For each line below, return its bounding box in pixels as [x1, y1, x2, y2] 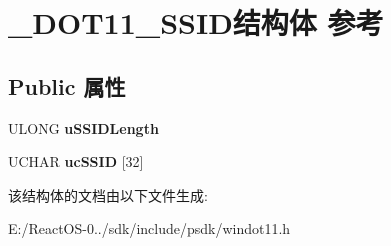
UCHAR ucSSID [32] [8, 151, 144, 172]
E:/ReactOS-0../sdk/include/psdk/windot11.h [8, 218, 291, 239]
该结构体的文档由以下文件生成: [8, 184, 208, 205]
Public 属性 [8, 70, 126, 101]
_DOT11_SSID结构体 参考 [8, 2, 384, 43]
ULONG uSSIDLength [8, 117, 159, 138]
